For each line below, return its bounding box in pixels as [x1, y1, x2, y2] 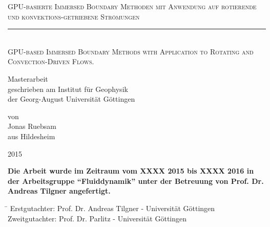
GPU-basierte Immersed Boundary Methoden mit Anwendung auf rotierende [8, 1, 257, 11]
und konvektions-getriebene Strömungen [8, 11, 140, 22]
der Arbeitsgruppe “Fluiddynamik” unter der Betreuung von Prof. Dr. [8, 175, 264, 186]
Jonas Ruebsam [8, 121, 57, 131]
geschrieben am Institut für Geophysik [8, 83, 128, 94]
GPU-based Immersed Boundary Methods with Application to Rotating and [8, 46, 254, 56]
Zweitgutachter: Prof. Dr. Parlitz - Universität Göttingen [8, 213, 187, 223]
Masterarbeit [8, 73, 48, 84]
